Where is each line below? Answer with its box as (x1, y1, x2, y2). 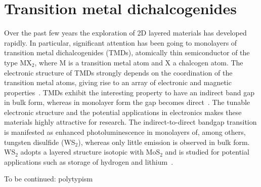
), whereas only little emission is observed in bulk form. (78, 136, 250, 147)
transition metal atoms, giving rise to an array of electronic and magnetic (4, 77, 232, 88)
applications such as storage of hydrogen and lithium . (4, 156, 173, 167)
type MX (4, 57, 32, 67)
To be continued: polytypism (4, 173, 93, 184)
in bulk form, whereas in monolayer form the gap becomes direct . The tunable (4, 97, 250, 107)
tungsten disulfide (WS (4, 136, 75, 147)
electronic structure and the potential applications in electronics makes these (4, 106, 242, 117)
